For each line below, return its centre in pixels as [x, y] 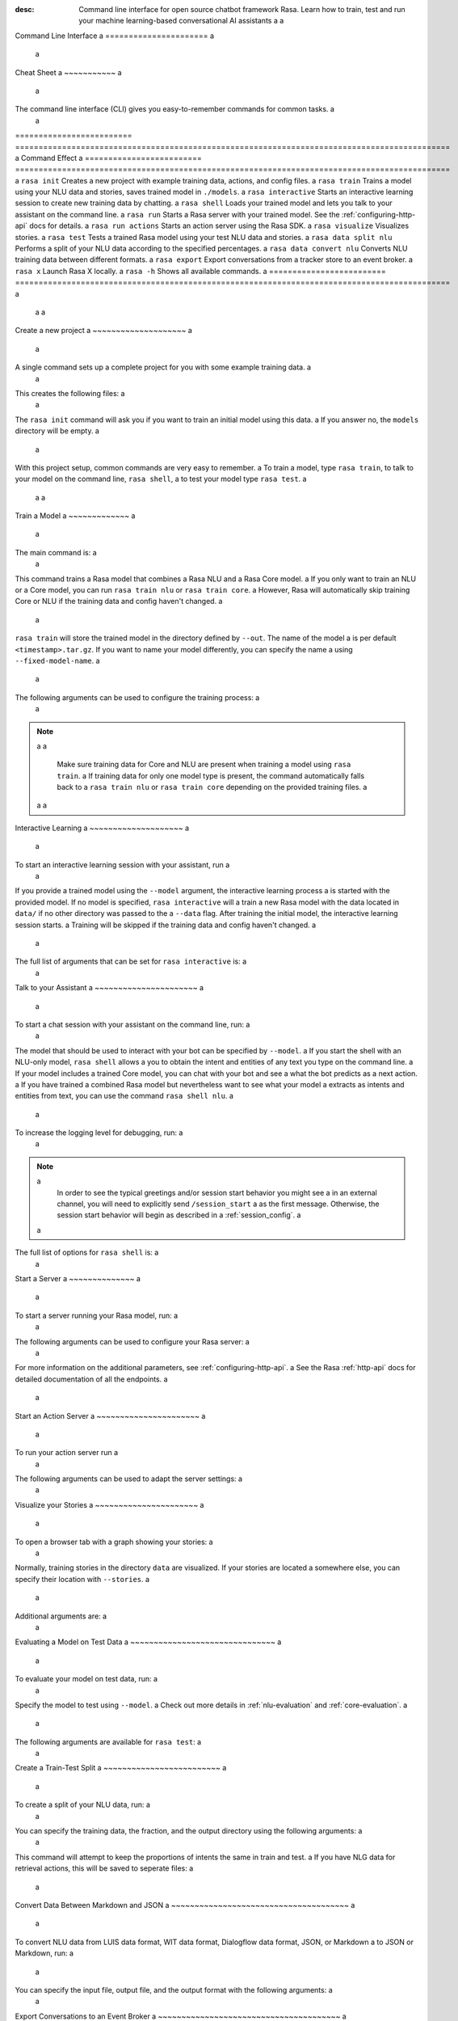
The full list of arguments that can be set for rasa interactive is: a [131, 961]
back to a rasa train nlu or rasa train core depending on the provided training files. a [212, 787]
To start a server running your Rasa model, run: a [97, 1315]
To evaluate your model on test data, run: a [86, 1679]
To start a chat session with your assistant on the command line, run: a [132, 1024]
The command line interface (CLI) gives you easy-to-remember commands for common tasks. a [175, 109]
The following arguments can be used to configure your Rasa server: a [132, 1341]
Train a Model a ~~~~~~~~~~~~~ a [75, 516]
